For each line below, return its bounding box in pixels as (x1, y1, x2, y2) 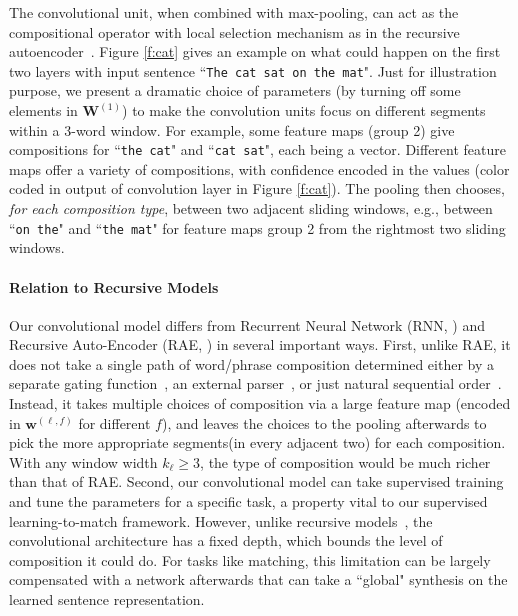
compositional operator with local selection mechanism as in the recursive (9, 21, 460, 42)
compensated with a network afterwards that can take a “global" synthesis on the (9, 569, 508, 590)
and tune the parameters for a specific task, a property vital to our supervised (9, 491, 488, 512)
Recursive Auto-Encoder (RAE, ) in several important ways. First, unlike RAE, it (9, 334, 511, 355)
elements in (9, 100, 78, 121)
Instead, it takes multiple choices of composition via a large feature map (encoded (9, 393, 511, 414)
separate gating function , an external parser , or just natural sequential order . (9, 373, 502, 394)
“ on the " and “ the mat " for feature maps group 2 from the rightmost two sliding (9, 217, 506, 238)
